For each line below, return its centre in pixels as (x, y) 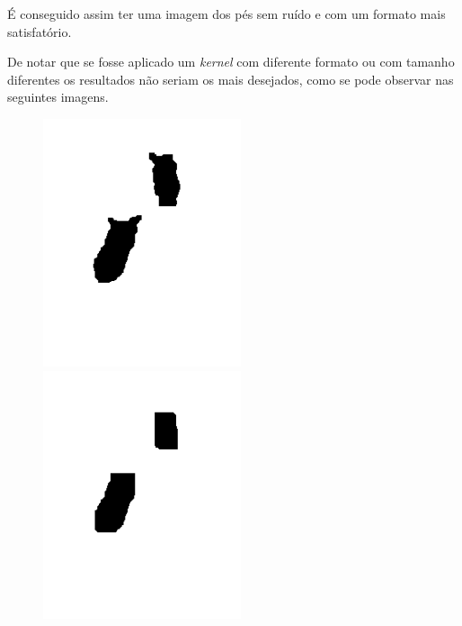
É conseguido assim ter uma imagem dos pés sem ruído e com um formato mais (227, 14)
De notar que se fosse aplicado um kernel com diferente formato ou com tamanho (231, 62)
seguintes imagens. (58, 97)
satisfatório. (40, 31)
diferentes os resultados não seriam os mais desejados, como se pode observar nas (231, 79)
